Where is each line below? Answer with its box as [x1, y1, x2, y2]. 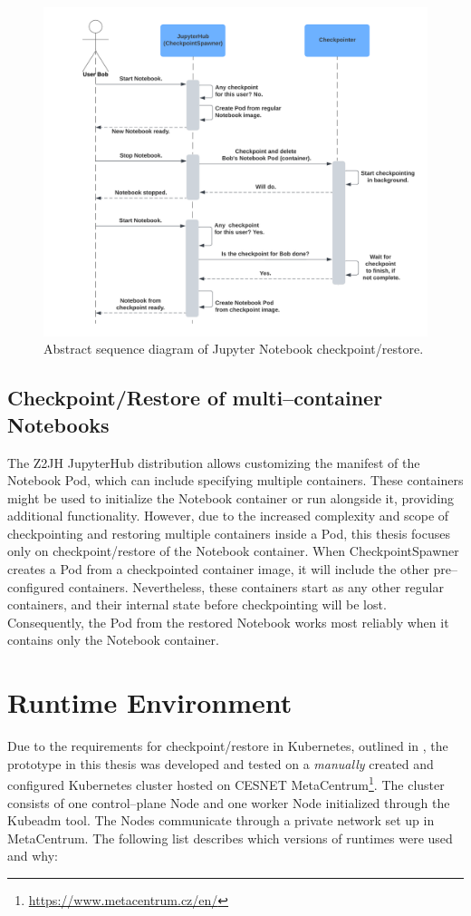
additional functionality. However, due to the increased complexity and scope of [7, 506, 449, 525]
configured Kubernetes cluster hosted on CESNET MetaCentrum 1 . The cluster [7, 773, 445, 794]
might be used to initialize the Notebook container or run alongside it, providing [7, 488, 455, 507]
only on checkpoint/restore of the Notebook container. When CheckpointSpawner [7, 541, 459, 560]
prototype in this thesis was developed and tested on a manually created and [7, 754, 434, 773]
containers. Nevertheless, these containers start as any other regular [68, 577, 444, 596]
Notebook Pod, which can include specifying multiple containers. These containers [7, 471, 464, 490]
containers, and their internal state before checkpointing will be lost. [7, 595, 387, 614]
